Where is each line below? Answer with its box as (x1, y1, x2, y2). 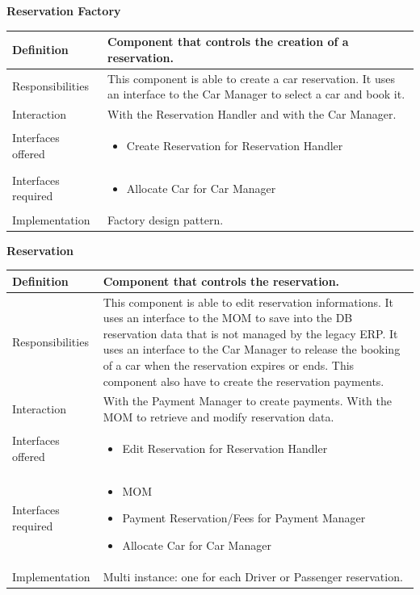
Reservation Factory (6, 2, 121, 19)
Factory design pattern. (107, 211, 224, 228)
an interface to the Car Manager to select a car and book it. (107, 86, 405, 103)
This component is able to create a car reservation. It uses (107, 69, 395, 86)
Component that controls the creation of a (107, 33, 349, 50)
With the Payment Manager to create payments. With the (103, 392, 392, 409)
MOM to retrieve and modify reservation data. (103, 408, 334, 425)
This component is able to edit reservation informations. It (103, 293, 394, 310)
